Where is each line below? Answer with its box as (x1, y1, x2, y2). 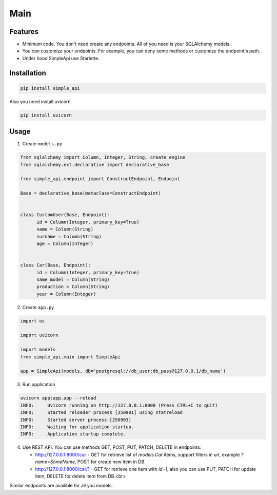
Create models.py (22, 141, 63, 147)
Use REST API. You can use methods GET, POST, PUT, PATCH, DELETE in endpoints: (22, 444, 202, 450)
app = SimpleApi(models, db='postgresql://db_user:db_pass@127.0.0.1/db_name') (20, 368, 226, 374)
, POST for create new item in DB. (74, 459, 146, 465)
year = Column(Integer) (36, 291, 96, 297)
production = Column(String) (36, 284, 110, 290)
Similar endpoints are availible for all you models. (9, 483, 113, 489)
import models (20, 347, 56, 353)
